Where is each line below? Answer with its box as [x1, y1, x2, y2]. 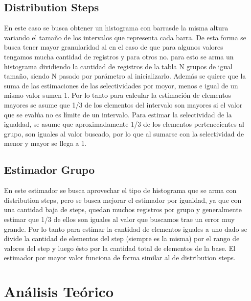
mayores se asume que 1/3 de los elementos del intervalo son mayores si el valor [4, 99, 243, 109]
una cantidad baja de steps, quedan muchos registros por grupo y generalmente [4, 204, 242, 215]
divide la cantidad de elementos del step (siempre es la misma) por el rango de [4, 233, 240, 244]
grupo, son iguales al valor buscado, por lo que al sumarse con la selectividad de [4, 128, 244, 138]
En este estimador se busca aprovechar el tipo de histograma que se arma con [4, 185, 237, 195]
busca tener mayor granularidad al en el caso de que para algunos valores [4, 42, 223, 52]
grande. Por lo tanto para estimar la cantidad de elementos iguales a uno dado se [4, 223, 247, 234]
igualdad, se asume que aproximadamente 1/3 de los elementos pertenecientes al [4, 119, 244, 129]
